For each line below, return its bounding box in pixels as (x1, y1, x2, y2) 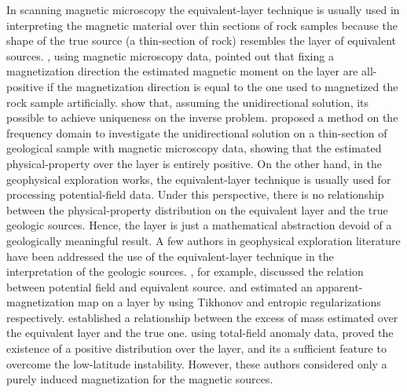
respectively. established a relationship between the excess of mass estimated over (6, 309, 398, 325)
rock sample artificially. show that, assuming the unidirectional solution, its (6, 93, 369, 110)
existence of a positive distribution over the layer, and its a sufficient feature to (6, 340, 387, 357)
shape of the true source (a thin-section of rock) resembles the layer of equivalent (6, 32, 396, 49)
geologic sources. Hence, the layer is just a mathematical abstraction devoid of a (6, 217, 392, 233)
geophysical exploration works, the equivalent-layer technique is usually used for (6, 170, 391, 187)
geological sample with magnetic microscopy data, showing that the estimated (6, 140, 382, 156)
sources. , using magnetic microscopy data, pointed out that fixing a (6, 47, 334, 64)
